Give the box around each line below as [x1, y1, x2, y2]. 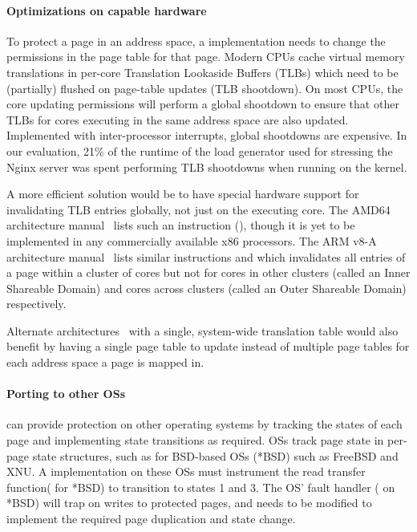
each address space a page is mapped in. [6, 354, 204, 371]
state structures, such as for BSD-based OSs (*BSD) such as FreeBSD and [32, 447, 399, 464]
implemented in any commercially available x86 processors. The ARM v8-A [6, 232, 377, 249]
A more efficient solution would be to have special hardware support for [6, 185, 359, 202]
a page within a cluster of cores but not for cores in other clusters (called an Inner [6, 264, 411, 281]
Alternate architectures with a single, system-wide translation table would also [6, 322, 399, 339]
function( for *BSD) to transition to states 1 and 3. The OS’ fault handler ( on [6, 478, 395, 495]
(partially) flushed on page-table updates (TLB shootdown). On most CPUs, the [6, 79, 403, 96]
